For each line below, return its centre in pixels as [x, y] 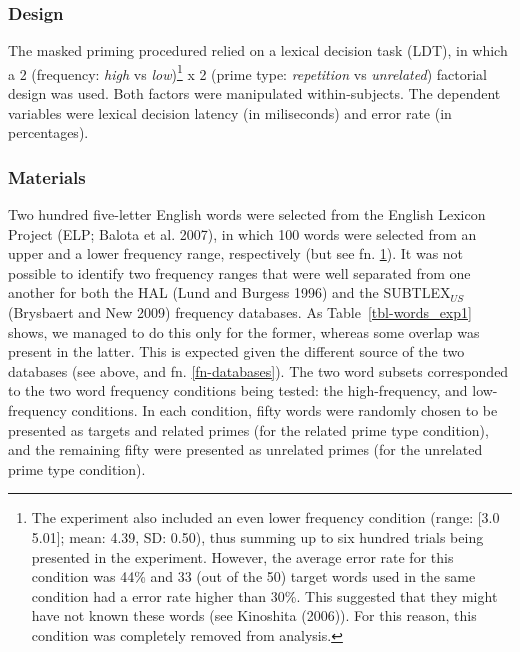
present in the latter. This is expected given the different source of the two [236, 351]
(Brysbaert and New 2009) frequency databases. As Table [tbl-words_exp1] [240, 312]
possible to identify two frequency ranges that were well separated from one [239, 272]
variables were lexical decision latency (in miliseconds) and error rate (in [230, 112]
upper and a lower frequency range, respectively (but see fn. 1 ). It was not [236, 253]
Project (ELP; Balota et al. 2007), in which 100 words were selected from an [242, 233]
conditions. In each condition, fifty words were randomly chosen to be [284, 410]
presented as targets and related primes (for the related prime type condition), [248, 429]
